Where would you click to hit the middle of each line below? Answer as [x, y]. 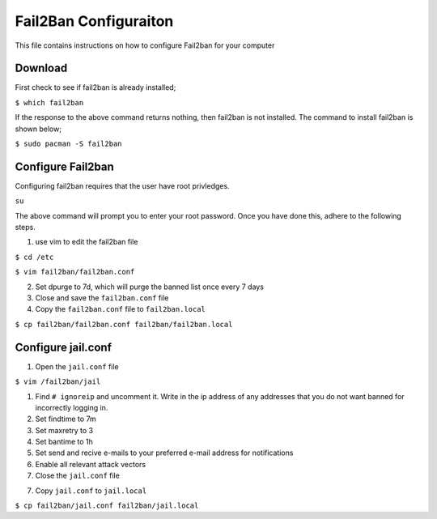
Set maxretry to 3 [64, 430]
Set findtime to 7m [66, 419]
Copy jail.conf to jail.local [91, 491]
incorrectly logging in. [72, 407]
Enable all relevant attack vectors [90, 464]
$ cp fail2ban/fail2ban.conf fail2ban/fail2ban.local [124, 324]
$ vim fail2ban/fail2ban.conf [75, 272]
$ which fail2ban [49, 102]
